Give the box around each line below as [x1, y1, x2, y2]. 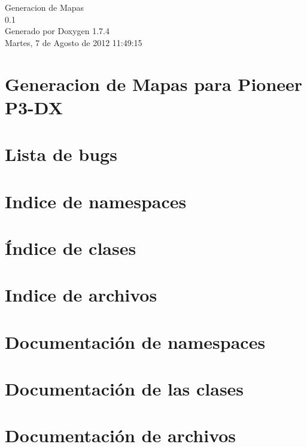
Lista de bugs [5, 142, 117, 166]
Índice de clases [5, 235, 136, 260]
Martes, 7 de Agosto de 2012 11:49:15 [5, 36, 142, 48]
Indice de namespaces [5, 188, 187, 213]
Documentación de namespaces [5, 329, 266, 354]
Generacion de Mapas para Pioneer [5, 71, 303, 96]
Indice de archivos [5, 282, 157, 307]
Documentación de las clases [5, 376, 244, 400]
